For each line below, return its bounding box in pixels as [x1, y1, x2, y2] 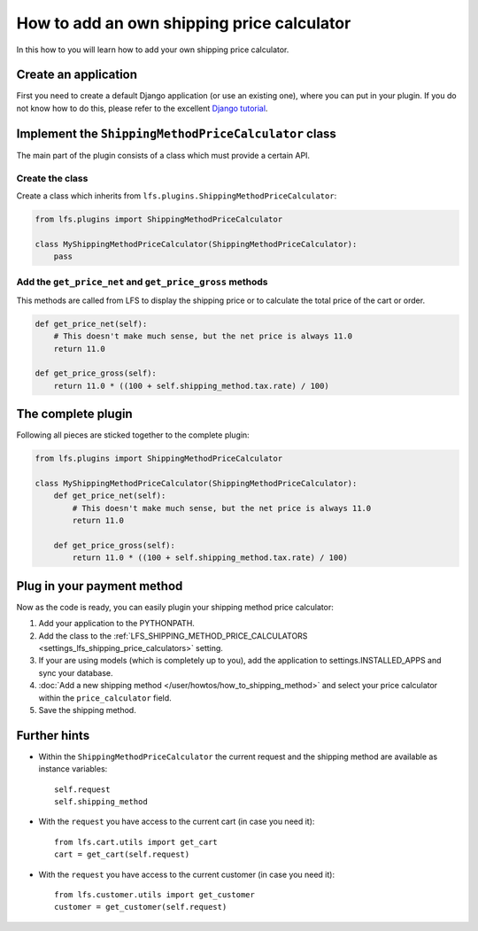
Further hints [16, 727, 90, 743]
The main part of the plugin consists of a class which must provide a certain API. [16, 150, 310, 160]
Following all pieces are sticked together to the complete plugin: [16, 430, 250, 440]
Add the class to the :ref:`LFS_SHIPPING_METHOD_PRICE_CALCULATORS [38, 630, 308, 641]
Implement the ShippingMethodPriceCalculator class [16, 126, 336, 141]
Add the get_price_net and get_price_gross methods [16, 275, 269, 288]
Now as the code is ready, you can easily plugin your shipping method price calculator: [16, 601, 334, 612]
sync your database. [38, 667, 114, 678]
